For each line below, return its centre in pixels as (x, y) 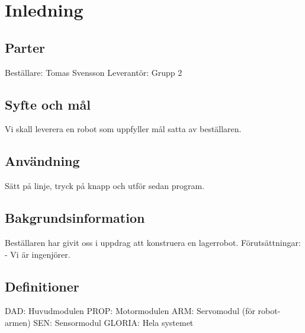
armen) (18, 322)
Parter (25, 47)
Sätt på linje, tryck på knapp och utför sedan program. (105, 186)
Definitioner (42, 286)
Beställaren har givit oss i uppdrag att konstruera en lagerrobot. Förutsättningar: (153, 242)
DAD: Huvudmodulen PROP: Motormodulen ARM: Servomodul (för (130, 311)
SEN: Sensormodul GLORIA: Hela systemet (113, 322)
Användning (42, 161)
